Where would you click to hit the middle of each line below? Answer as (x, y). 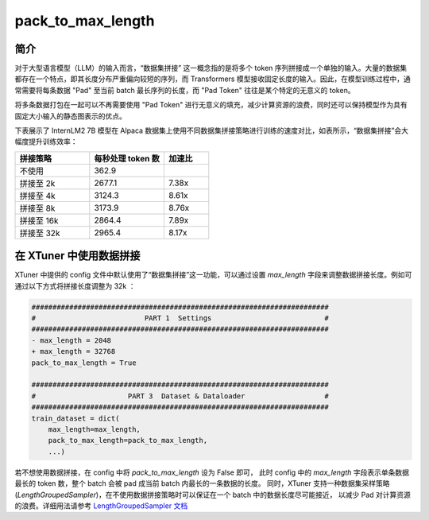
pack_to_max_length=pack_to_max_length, (128, 440)
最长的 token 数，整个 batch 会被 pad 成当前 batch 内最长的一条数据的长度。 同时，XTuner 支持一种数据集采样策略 (202, 483)
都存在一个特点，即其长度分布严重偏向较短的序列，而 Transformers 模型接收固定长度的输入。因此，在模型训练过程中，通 (213, 79)
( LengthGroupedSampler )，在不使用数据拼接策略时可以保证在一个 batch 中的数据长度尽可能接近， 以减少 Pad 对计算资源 (213, 495)
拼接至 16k (39, 220)
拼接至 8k (37, 208)
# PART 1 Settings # (180, 318)
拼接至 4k (37, 196)
